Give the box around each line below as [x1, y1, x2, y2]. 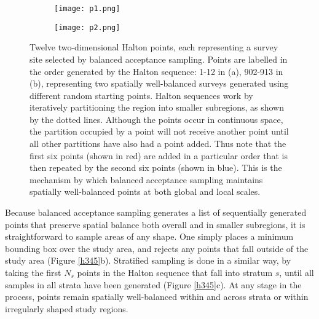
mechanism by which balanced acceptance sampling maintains [30, 173, 263, 186]
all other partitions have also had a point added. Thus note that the [30, 137, 286, 150]
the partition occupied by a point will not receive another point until [30, 125, 289, 138]
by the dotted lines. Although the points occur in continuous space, [30, 112, 283, 125]
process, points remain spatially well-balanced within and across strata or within [5, 290, 309, 303]
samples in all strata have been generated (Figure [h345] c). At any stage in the [5, 278, 302, 291]
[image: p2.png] [54, 23, 120, 32]
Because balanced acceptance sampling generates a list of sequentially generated [5, 206, 307, 219]
